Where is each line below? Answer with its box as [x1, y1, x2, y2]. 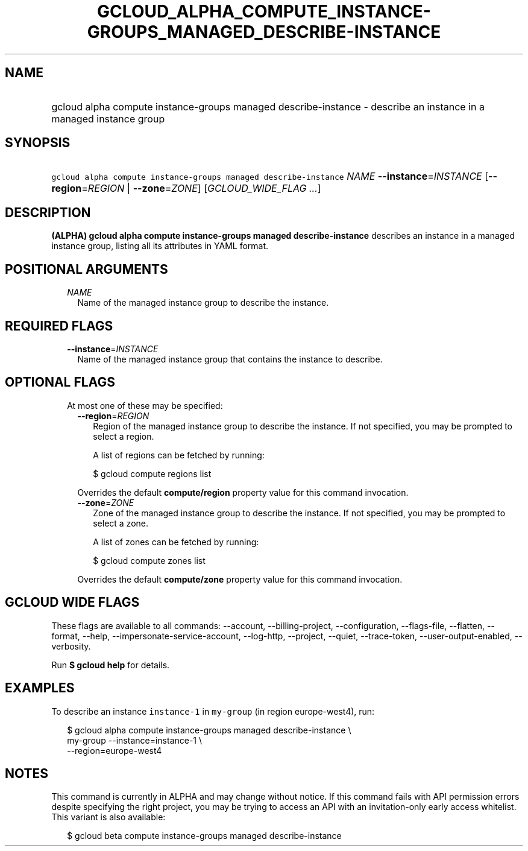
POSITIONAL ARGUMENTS [5, 261, 168, 277]
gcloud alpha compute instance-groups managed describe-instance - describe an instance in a [51, 100, 485, 113]
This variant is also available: [51, 812, 166, 823]
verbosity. [51, 641, 91, 651]
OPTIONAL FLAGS [5, 375, 115, 390]
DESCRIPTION [5, 204, 91, 220]
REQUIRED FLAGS [5, 318, 113, 334]
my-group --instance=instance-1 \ [67, 735, 203, 745]
